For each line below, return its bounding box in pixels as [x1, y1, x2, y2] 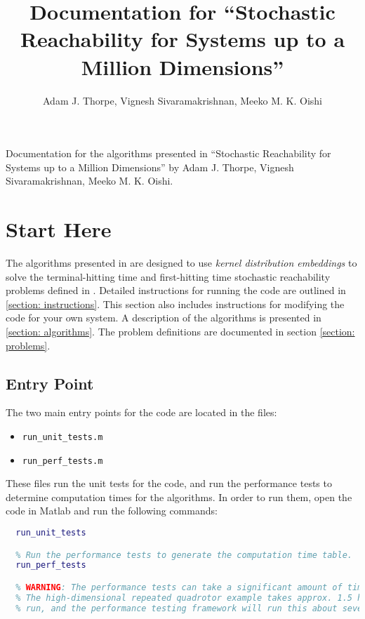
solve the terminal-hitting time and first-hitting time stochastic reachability [6, 269, 331, 284]
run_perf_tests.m [22, 455, 103, 466]
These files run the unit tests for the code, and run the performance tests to [6, 476, 332, 491]
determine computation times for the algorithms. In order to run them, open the [6, 489, 352, 504]
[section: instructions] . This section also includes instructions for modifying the [6, 296, 345, 311]
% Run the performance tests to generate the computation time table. [15, 550, 352, 560]
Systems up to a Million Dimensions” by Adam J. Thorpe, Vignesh [6, 159, 294, 174]
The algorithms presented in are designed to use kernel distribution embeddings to [6, 255, 357, 269]
